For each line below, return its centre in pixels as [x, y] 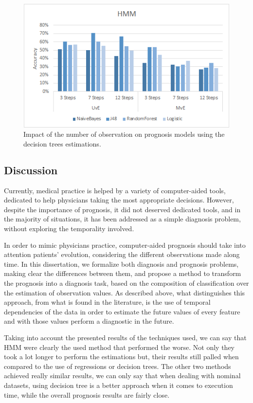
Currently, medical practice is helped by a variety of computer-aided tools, [115, 190]
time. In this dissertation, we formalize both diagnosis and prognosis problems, [121, 264]
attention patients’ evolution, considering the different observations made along [122, 254]
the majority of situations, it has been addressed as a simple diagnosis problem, [122, 219]
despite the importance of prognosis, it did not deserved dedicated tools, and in [122, 209]
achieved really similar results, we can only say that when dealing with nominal [122, 376]
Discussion [31, 170]
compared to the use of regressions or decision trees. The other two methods [117, 366]
